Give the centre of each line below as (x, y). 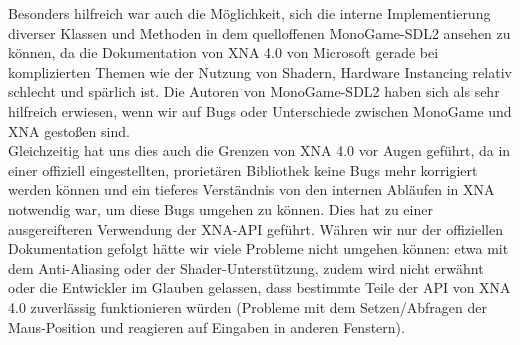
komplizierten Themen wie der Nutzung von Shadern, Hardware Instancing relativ (260, 71)
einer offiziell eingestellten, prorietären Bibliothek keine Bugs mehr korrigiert (243, 169)
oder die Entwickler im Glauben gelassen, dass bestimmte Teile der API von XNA (259, 287)
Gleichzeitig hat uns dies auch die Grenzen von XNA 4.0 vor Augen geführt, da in (259, 150)
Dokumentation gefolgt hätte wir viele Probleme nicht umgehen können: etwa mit (258, 248)
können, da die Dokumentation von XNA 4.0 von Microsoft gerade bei (223, 52)
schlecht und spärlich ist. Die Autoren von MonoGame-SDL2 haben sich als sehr (254, 91)
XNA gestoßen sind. (69, 130)
